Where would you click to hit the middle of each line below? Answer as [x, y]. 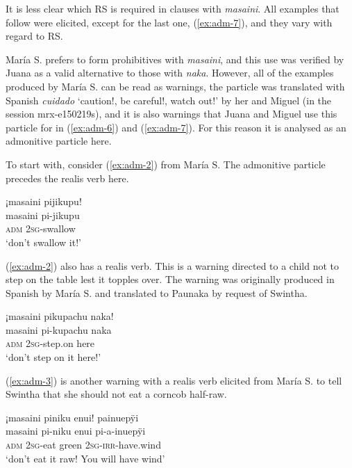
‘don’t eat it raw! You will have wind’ [85, 458]
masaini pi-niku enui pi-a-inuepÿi [76, 431]
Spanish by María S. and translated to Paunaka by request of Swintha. [157, 292]
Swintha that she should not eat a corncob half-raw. [116, 394]
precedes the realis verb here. [67, 178]
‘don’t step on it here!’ [53, 357]
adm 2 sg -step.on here [50, 343]
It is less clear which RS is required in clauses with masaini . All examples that [173, 8]
